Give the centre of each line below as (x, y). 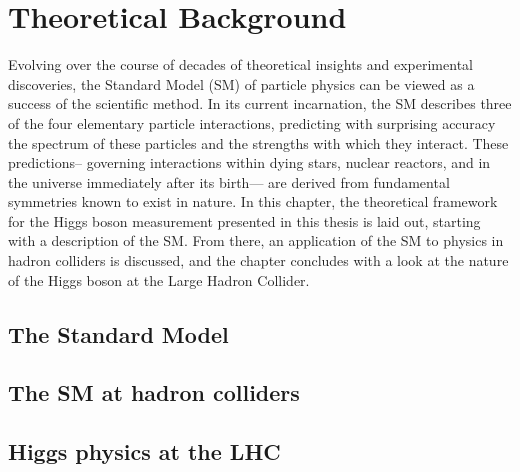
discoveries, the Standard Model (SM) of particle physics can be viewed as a (241, 83)
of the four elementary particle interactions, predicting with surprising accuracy (252, 122)
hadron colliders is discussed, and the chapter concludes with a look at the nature (258, 260)
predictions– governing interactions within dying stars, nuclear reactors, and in (249, 162)
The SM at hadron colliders (154, 392)
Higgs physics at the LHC (144, 451)
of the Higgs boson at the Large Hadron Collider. (159, 279)
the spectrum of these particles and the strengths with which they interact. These (258, 142)
